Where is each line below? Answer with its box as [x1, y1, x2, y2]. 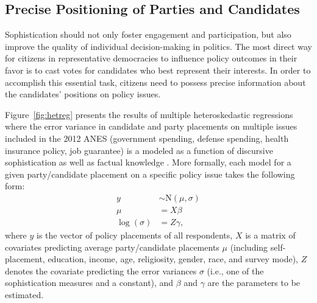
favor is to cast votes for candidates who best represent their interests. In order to [5, 63, 311, 76]
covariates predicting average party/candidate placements [5, 240, 219, 253]
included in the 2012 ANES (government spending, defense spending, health [5, 131, 289, 144]
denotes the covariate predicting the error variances [5, 264, 197, 277]
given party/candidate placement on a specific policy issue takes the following [5, 167, 295, 180]
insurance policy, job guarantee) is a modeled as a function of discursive [5, 144, 273, 156]
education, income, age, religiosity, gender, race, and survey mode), [48, 252, 298, 265]
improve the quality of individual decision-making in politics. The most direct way [5, 40, 312, 52]
